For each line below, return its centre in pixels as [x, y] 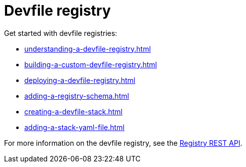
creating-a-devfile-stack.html [73, 111]
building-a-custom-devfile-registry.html [91, 64]
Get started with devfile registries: [61, 33]
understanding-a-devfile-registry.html [88, 49]
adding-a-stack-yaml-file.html [74, 127]
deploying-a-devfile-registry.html [80, 80]
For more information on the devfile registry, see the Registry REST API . [123, 143]
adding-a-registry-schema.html [77, 96]
